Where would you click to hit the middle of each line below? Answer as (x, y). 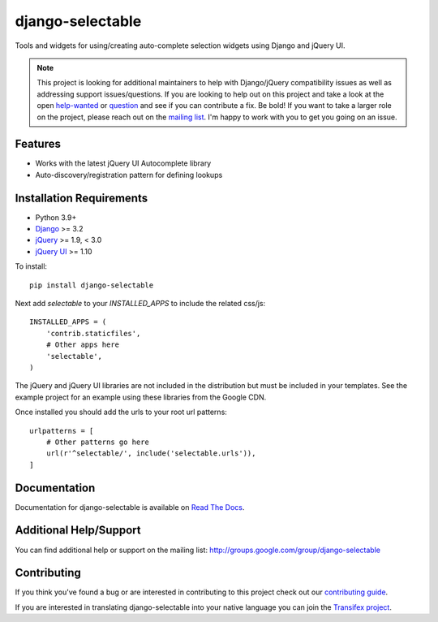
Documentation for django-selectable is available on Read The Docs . (130, 507)
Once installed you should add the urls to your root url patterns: (121, 412)
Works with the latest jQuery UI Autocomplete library (123, 163)
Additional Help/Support (78, 531)
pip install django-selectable (92, 285)
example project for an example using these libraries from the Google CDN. (141, 397)
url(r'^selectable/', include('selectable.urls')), (151, 454)
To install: (31, 266)
